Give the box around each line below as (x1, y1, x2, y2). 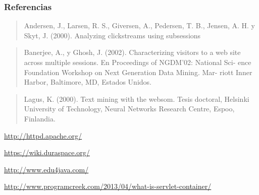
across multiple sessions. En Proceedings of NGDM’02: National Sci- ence (24, 57, 251, 67)
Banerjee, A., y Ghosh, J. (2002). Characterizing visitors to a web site (24, 47, 241, 57)
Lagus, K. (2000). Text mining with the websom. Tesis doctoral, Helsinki (24, 93, 249, 104)
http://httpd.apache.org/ (4, 130, 82, 141)
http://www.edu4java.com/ (4, 164, 89, 174)
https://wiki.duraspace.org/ (4, 147, 90, 158)
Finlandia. (24, 113, 56, 123)
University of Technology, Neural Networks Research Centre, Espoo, (24, 103, 235, 114)
